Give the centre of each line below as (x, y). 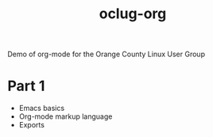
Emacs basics (42, 108)
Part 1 (26, 86)
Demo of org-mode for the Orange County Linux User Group (106, 54)
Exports (32, 125)
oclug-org (133, 14)
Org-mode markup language (66, 116)
